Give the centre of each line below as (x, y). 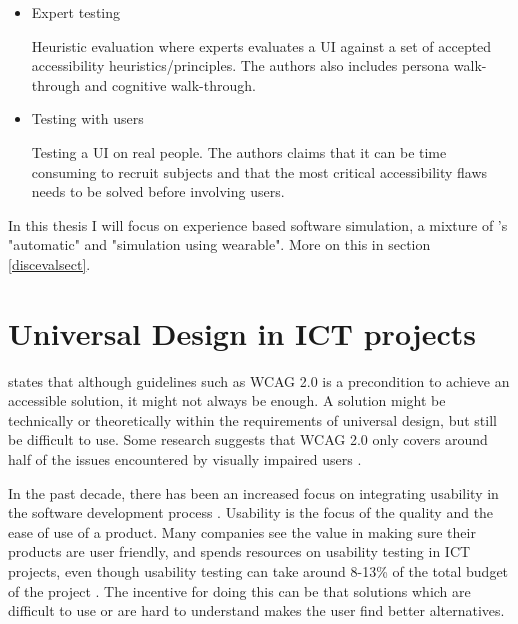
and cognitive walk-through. (170, 84)
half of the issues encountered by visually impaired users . (185, 459)
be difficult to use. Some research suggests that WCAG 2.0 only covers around (248, 439)
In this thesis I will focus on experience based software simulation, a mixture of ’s (258, 224)
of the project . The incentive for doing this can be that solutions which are (239, 590)
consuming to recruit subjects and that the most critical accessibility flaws (259, 171)
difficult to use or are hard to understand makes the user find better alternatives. (256, 610)
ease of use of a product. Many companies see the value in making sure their (242, 531)
